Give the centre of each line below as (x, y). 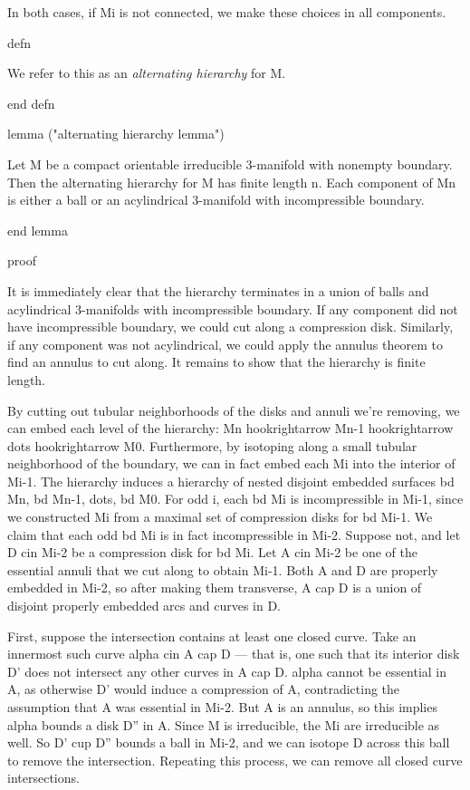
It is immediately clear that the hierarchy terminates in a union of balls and (218, 290)
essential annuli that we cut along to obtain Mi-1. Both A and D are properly (223, 569)
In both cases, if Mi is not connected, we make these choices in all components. (227, 12)
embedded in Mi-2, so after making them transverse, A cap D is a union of (215, 588)
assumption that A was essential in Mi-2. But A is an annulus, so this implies (222, 707)
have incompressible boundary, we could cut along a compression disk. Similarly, (230, 327)
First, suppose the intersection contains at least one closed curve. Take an (212, 636)
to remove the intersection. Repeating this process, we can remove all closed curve (235, 760)
